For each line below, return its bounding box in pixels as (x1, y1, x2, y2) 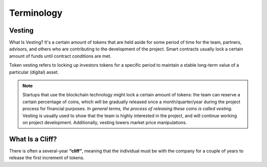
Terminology (9, 7, 63, 18)
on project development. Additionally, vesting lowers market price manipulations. (22, 119, 187, 125)
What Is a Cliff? (9, 135, 57, 143)
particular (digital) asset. (9, 69, 59, 75)
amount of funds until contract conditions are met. (9, 53, 112, 59)
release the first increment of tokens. (9, 155, 85, 161)
